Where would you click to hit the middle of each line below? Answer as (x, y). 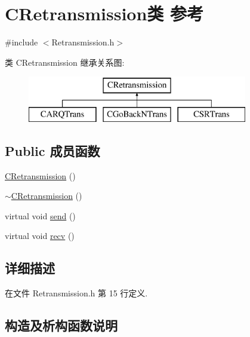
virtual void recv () (40, 236)
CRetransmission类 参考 (104, 13)
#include (21, 42)
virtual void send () (40, 215)
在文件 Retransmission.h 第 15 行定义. (76, 293)
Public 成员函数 (53, 150)
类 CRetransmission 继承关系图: (65, 62)
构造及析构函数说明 (61, 325)
